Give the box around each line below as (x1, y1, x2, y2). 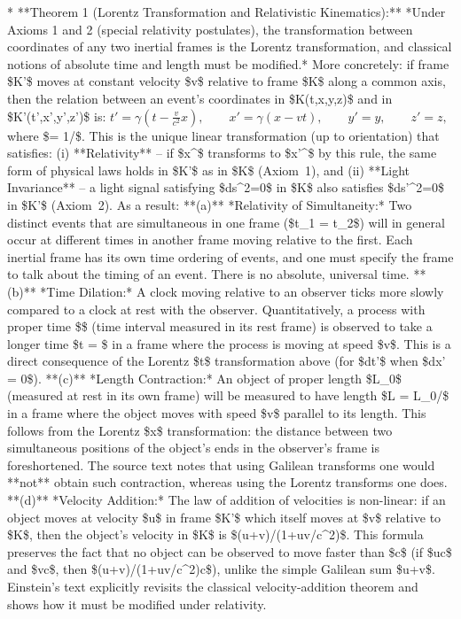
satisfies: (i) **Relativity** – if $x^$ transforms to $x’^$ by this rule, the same (7, 143, 437, 162)
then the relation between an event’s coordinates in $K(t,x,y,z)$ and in (7, 89, 393, 107)
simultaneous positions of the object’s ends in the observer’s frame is (7, 438, 380, 457)
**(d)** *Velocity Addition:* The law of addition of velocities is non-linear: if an (7, 491, 446, 509)
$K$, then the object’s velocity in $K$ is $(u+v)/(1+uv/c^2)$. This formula (7, 525, 424, 544)
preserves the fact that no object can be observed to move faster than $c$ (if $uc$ (7, 542, 452, 561)
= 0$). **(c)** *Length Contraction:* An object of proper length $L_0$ (7, 368, 402, 387)
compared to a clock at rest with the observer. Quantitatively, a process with (7, 299, 426, 318)
